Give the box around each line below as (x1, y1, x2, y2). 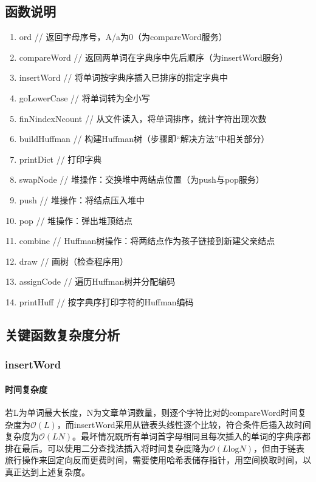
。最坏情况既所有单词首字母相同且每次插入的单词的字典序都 (72, 430, 311, 443)
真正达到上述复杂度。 (5, 465, 90, 478)
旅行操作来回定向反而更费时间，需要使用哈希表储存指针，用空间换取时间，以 (5, 453, 311, 466)
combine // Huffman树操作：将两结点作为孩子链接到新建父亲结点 (19, 234, 275, 247)
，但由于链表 (253, 441, 304, 454)
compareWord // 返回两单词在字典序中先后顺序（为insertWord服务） (19, 50, 288, 63)
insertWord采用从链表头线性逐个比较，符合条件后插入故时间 (74, 418, 311, 430)
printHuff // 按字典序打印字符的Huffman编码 (19, 295, 194, 308)
